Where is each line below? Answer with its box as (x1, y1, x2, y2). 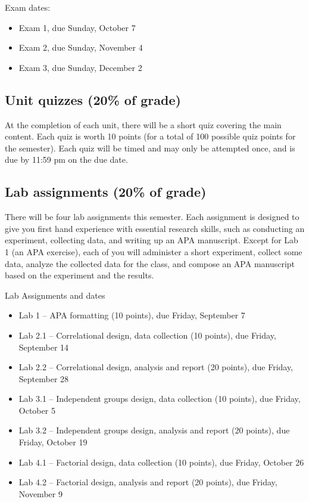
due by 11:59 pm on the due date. (5, 153, 128, 166)
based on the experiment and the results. (5, 269, 154, 281)
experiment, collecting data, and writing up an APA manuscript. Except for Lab (5, 234, 298, 246)
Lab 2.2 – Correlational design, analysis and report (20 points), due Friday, (18, 361, 294, 373)
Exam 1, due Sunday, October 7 (18, 21, 136, 33)
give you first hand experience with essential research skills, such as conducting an (5, 222, 305, 234)
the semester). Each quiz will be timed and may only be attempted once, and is (5, 141, 295, 154)
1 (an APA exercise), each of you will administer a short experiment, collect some (5, 245, 302, 258)
